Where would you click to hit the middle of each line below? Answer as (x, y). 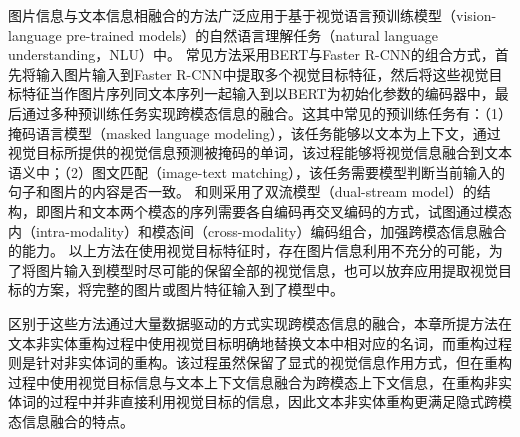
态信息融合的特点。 (71, 420)
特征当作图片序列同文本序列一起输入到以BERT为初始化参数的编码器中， (258, 93)
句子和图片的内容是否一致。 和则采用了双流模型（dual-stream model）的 (242, 191)
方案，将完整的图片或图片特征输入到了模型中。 (189, 289)
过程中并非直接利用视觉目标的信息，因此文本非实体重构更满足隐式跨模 (280, 401)
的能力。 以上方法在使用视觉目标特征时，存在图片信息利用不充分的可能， (248, 250)
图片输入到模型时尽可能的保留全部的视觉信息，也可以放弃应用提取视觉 (266, 269)
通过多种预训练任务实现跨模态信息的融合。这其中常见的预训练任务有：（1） (266, 112)
